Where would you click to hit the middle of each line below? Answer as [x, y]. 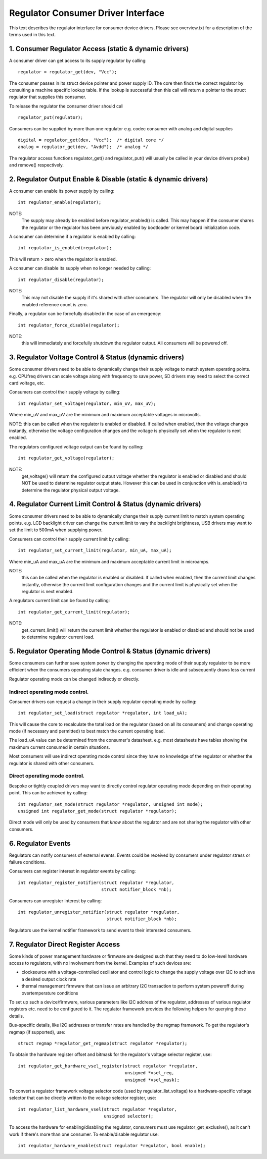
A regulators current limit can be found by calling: [60, 601]
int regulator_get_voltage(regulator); [66, 458]
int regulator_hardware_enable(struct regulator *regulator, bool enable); [112, 1146]
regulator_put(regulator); [51, 117]
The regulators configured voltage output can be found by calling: [76, 446]
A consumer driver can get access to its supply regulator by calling [77, 60]
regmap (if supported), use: [37, 1032]
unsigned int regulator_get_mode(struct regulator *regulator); [98, 811]
